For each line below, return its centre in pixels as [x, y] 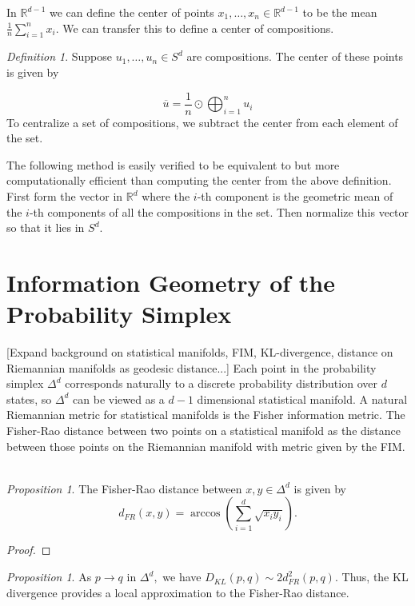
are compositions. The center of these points [295, 56]
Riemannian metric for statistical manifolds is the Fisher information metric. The [206, 415]
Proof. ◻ [29, 550]
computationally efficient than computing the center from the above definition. [199, 180]
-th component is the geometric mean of [295, 196]
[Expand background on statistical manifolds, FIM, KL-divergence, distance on [200, 352]
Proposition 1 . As [49, 577]
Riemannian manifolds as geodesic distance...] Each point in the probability [192, 367]
